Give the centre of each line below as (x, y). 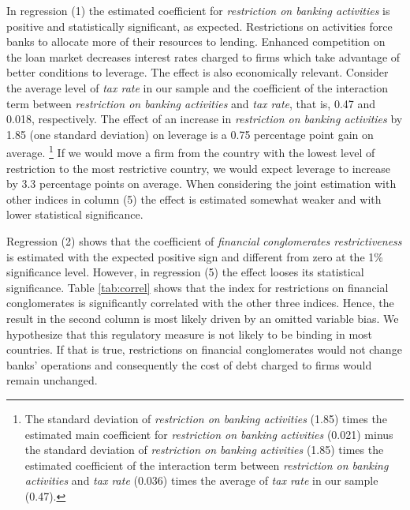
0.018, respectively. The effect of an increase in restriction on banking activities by (205, 119)
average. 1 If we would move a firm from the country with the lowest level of (191, 151)
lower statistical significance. (75, 214)
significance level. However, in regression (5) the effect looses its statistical (185, 272)
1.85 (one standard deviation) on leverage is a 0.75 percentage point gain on (190, 134)
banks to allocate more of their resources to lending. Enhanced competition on (196, 41)
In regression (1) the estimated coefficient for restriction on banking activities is (198, 10)
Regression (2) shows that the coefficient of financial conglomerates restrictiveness (204, 240)
